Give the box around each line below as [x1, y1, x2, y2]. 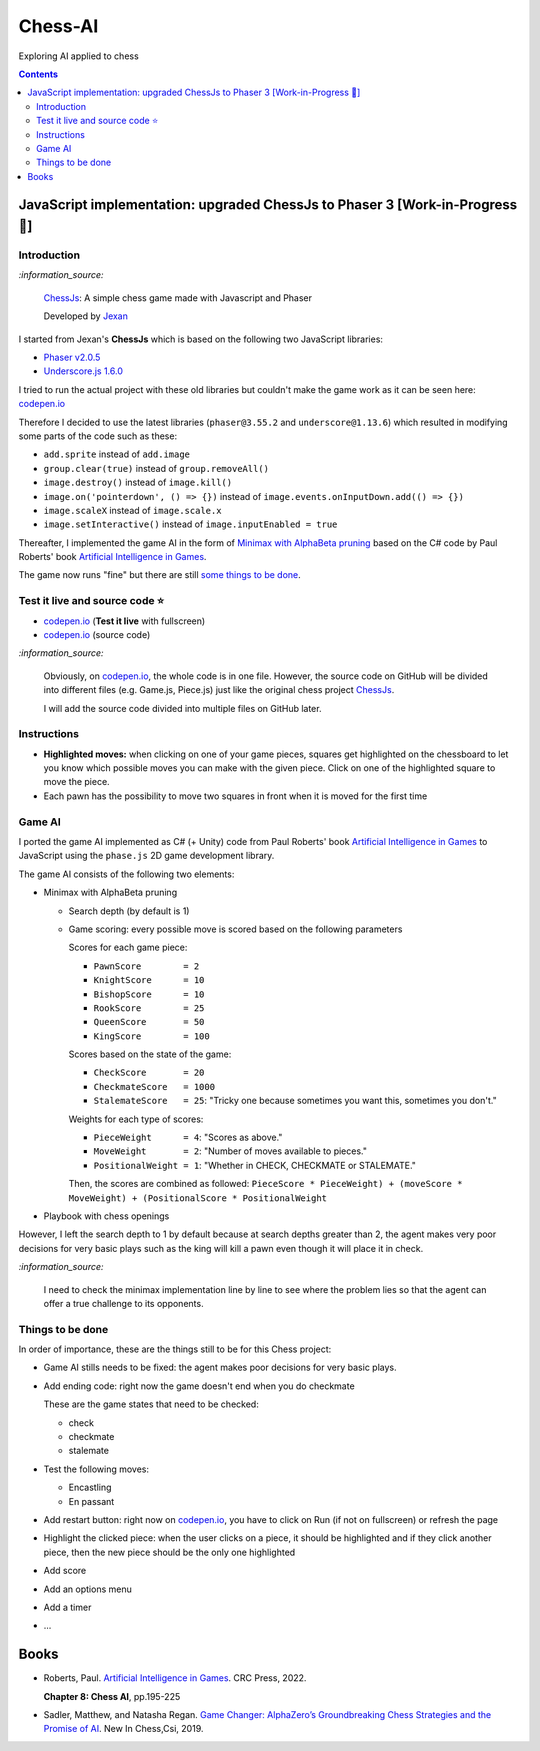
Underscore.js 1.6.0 [43, 365, 124, 377]
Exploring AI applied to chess [18, 50, 139, 62]
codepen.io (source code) [43, 628, 151, 640]
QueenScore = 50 [93, 1016, 205, 1028]
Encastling [68, 1481, 112, 1494]
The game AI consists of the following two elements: [18, 868, 235, 880]
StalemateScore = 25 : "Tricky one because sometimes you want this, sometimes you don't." [93, 1095, 497, 1107]
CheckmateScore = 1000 [93, 1081, 215, 1092]
